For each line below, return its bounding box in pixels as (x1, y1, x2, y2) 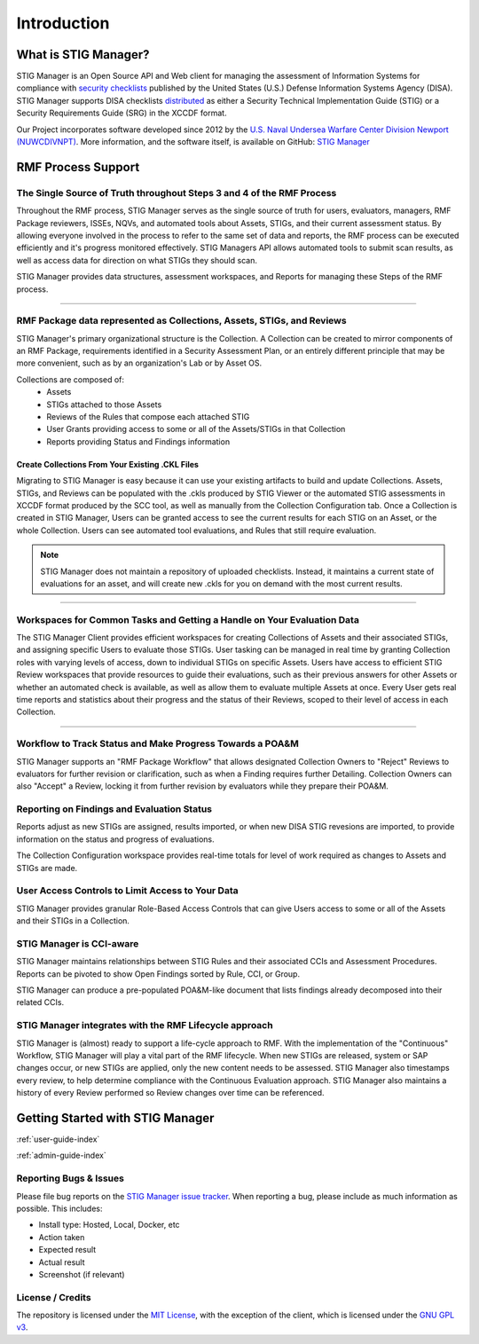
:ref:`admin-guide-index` (16, 1150, 106, 1161)
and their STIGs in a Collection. (16, 916, 130, 926)
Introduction (16, 13, 110, 33)
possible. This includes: (16, 1203, 103, 1214)
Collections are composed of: (16, 373, 124, 385)
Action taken (38, 1231, 85, 1242)
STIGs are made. (16, 862, 78, 873)
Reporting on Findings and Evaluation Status (16, 803, 213, 815)
